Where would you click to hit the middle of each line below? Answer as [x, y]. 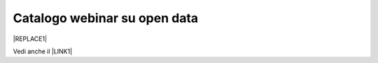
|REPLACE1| [30, 39]
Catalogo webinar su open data [106, 18]
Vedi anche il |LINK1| [43, 51]
